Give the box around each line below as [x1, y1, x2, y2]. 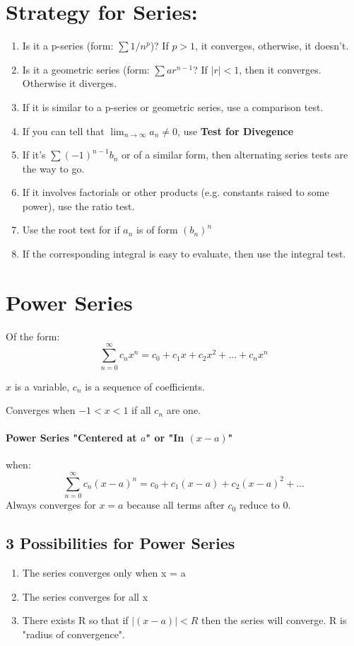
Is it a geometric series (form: [22, 62, 150, 76]
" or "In [146, 430, 184, 445]
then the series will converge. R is [201, 613, 347, 628]
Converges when [6, 403, 76, 417]
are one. [166, 403, 201, 417]
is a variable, [14, 379, 70, 393]
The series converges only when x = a [22, 565, 186, 579]
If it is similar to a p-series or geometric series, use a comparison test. [22, 99, 324, 114]
